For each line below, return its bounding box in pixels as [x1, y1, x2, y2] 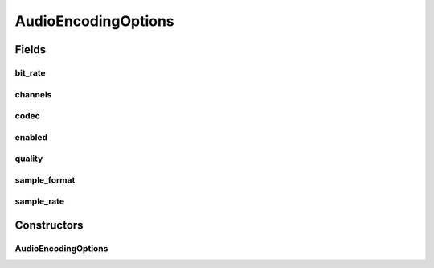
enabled [14, 131, 48, 142]
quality [14, 153, 43, 164]
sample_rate [14, 196, 64, 207]
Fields [14, 43, 47, 56]
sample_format [14, 174, 76, 185]
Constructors [14, 218, 84, 232]
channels [14, 89, 52, 100]
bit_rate [14, 67, 46, 78]
